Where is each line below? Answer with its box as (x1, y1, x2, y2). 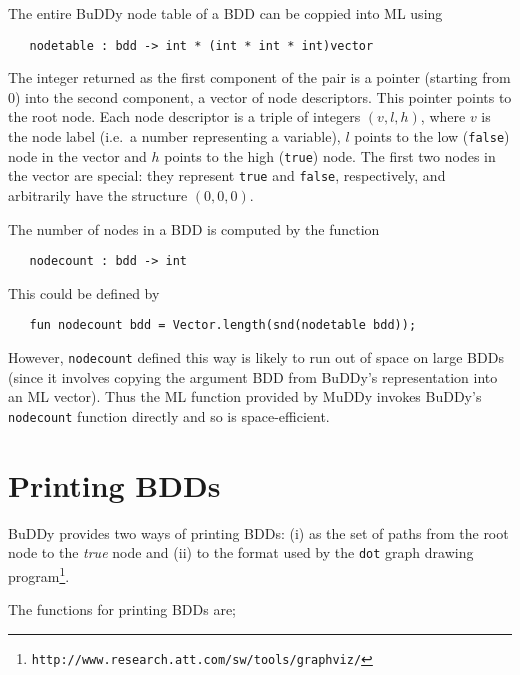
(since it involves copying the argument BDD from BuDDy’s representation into (8, 366, 498, 387)
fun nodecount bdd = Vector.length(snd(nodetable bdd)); (29, 318, 417, 333)
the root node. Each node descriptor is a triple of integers (8, 106, 361, 127)
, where (420, 106, 466, 127)
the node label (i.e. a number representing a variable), (8, 126, 341, 147)
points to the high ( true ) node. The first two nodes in (164, 145, 496, 166)
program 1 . (8, 562, 70, 586)
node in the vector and (8, 145, 147, 166)
